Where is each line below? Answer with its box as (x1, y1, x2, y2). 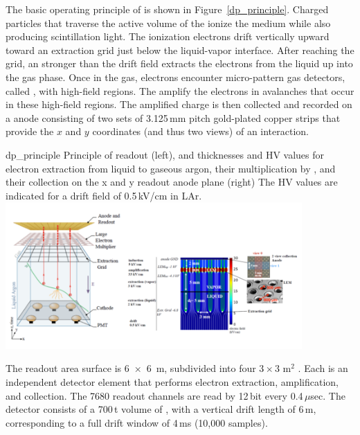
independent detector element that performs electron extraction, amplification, (6, 375, 339, 389)
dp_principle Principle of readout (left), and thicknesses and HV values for (6, 147, 325, 161)
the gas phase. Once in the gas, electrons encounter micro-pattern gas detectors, (6, 69, 345, 84)
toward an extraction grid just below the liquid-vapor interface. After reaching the (6, 42, 354, 57)
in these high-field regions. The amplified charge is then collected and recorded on (6, 97, 352, 112)
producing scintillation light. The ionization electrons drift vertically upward (6, 29, 330, 44)
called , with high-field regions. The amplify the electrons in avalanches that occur (6, 83, 354, 98)
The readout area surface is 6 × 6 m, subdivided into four (6, 361, 256, 375)
